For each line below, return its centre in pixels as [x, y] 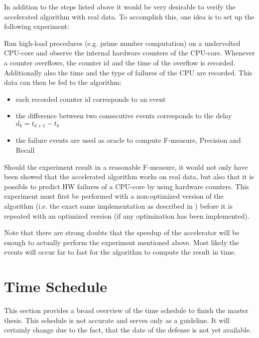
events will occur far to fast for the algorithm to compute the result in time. [120, 252]
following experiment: [37, 26]
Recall [25, 150]
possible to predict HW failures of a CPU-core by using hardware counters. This [127, 186]
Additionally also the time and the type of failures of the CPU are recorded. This [128, 72]
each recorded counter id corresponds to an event [91, 99]
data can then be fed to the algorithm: [63, 82]
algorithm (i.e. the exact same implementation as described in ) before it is [118, 205]
